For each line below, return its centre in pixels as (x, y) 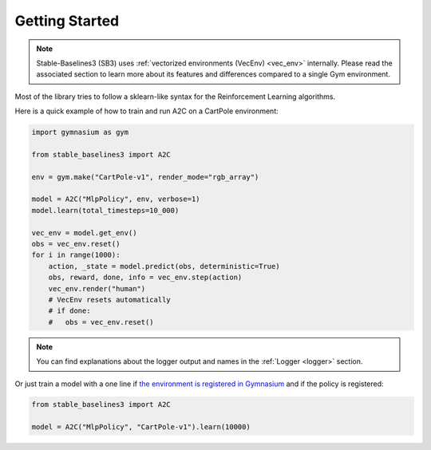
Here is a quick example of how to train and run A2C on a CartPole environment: (146, 111)
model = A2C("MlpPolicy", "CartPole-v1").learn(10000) (141, 427)
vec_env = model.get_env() (84, 233)
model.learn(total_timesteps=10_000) (105, 210)
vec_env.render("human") (97, 288)
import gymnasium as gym (80, 132)
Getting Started (67, 21)
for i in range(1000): (76, 255)
